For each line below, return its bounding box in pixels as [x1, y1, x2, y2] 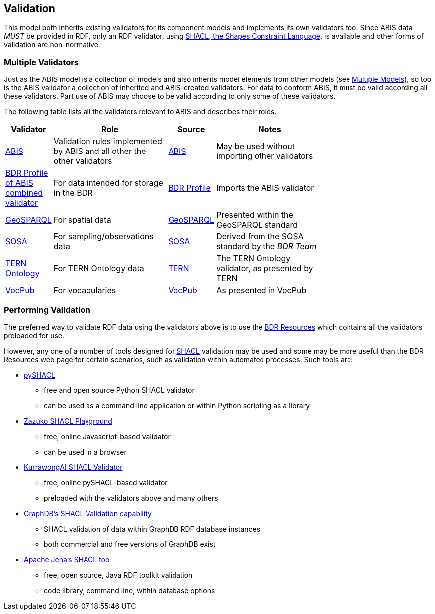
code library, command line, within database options [44, 586, 215, 595]
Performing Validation [4, 305, 90, 315]
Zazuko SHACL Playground [24, 416, 112, 425]
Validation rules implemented [53, 136, 162, 147]
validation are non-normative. [4, 40, 100, 49]
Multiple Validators [4, 57, 79, 67]
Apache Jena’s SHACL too [24, 555, 110, 564]
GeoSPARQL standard [216, 220, 298, 230]
